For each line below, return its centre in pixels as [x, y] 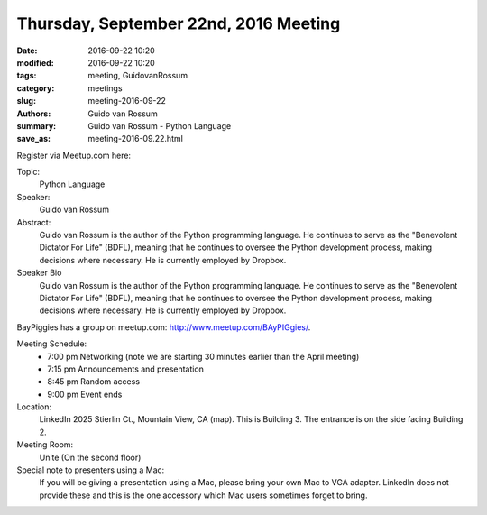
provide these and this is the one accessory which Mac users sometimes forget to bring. [203, 495]
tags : [27, 76]
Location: [34, 407]
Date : [27, 51]
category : [36, 88]
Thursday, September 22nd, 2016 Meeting [179, 23]
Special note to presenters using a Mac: [91, 470]
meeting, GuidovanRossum [138, 76]
